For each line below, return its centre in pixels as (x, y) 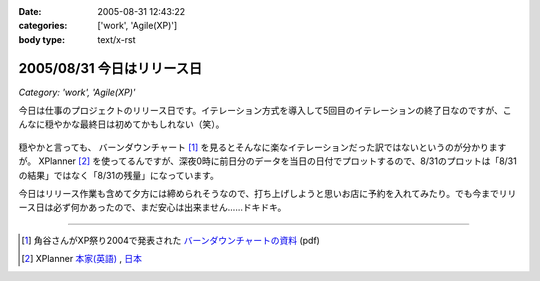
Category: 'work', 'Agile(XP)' (77, 92)
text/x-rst (116, 39)
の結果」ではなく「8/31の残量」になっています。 (118, 175)
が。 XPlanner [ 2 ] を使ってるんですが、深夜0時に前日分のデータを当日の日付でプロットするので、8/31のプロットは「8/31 (267, 161)
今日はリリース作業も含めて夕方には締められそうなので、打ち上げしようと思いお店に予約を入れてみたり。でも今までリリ (267, 194)
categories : (43, 26)
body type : (41, 39)
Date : (30, 11)
